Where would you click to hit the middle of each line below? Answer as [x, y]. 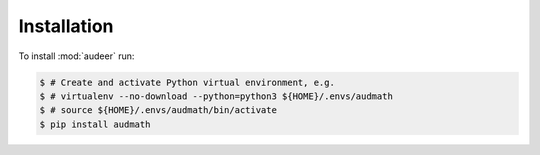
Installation [66, 26]
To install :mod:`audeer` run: [76, 56]
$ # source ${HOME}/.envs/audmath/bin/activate [158, 110]
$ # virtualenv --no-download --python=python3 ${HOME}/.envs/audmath [216, 96]
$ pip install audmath [95, 124]
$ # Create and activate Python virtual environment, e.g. [187, 82]
